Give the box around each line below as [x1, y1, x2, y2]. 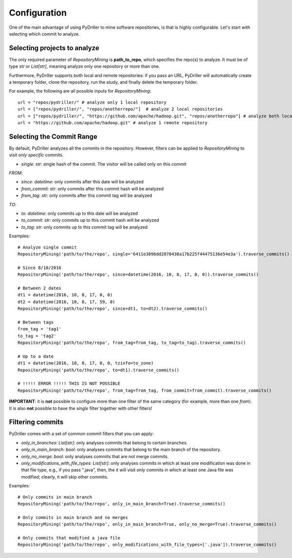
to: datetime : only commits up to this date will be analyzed [21, 211, 138, 216]
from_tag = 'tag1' [18, 327, 62, 332]
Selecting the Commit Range [9, 132, 97, 141]
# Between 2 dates [18, 285, 62, 291]
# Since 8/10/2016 [18, 265, 62, 270]
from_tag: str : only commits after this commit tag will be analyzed [21, 192, 152, 198]
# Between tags [18, 319, 54, 325]
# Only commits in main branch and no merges [18, 515, 128, 520]
